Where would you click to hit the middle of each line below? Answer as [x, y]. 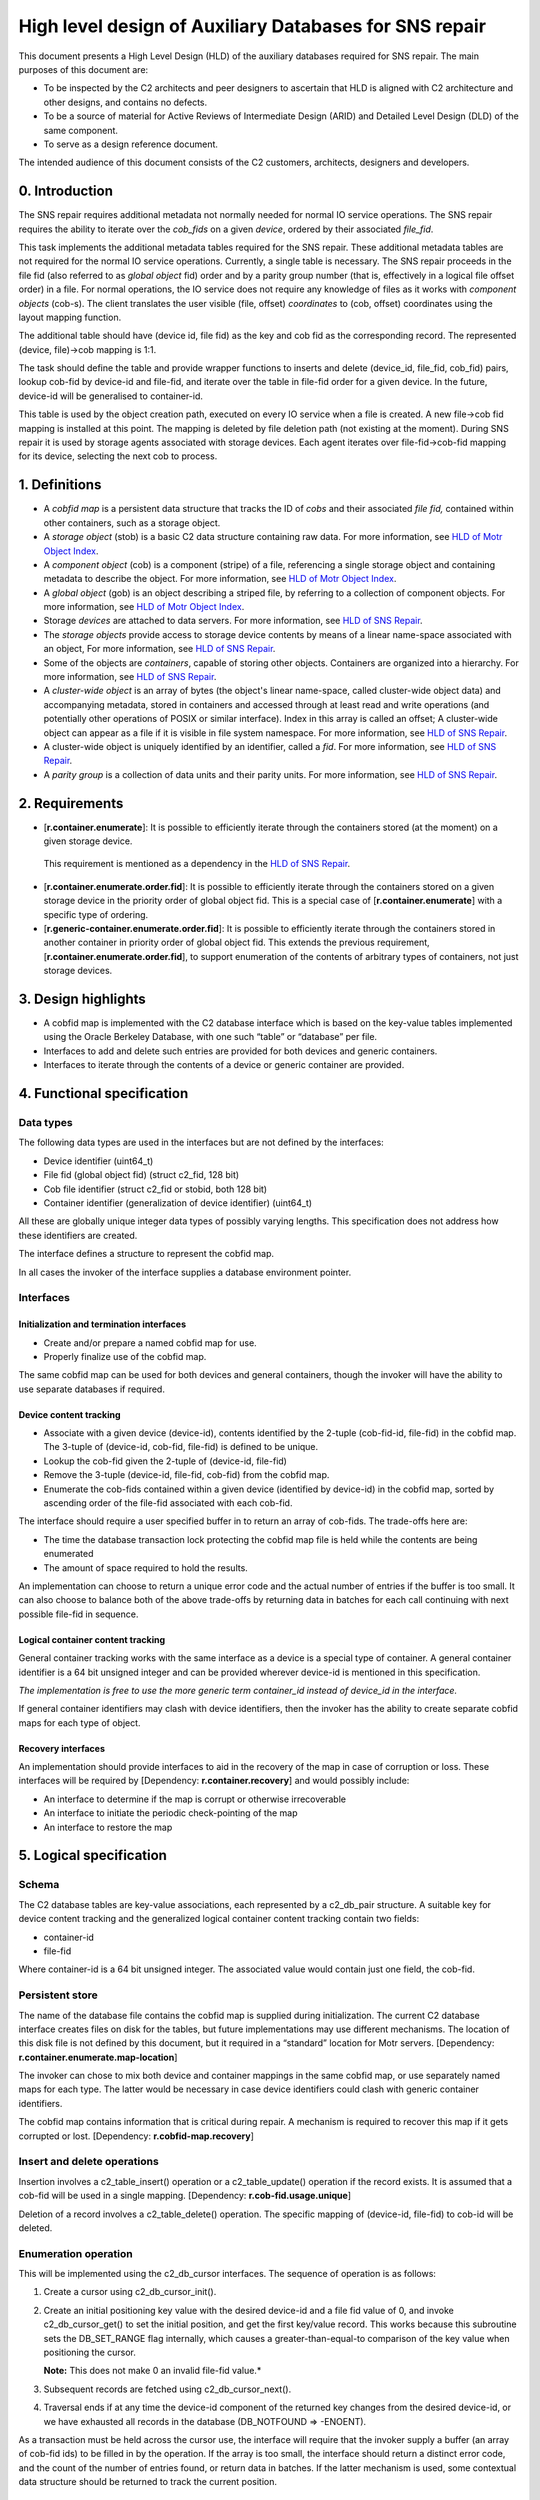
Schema [39, 1885]
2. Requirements [71, 803]
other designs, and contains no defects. [125, 102]
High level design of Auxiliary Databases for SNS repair [252, 26]
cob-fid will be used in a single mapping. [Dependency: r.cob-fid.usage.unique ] [185, 2196]
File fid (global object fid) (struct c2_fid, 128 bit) [141, 1175]
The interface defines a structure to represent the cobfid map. [146, 1254]
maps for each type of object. [79, 1722]
